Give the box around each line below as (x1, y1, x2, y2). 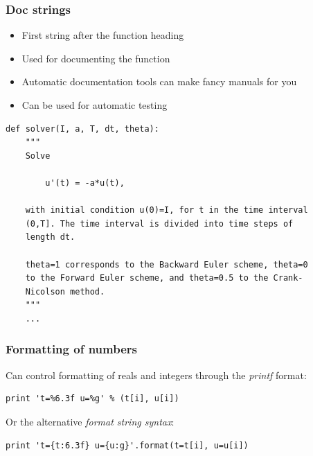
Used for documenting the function (21, 51, 170, 65)
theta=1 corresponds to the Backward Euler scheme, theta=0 (25, 259, 308, 270)
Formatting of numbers (6, 340, 137, 358)
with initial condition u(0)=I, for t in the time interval (25, 205, 308, 216)
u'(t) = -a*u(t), (45, 177, 125, 188)
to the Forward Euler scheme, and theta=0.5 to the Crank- (25, 273, 303, 283)
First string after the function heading (21, 28, 184, 42)
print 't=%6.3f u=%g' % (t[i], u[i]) (6, 394, 179, 404)
